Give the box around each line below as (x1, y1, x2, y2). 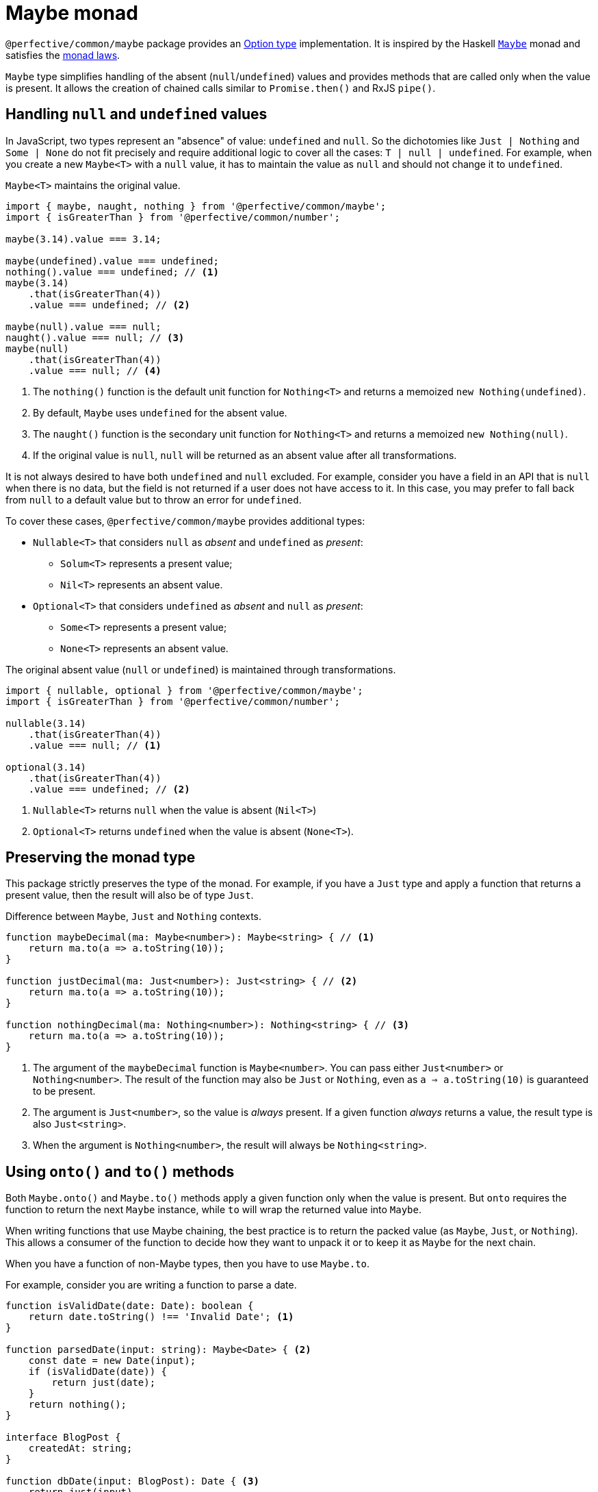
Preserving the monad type (5, 849, 196, 867)
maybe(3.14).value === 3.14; (5, 233, 161, 245)
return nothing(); (28, 1399, 127, 1410)
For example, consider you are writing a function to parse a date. (5, 1279, 297, 1291)
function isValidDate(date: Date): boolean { (5, 1300, 254, 1312)
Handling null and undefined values (5, 105, 268, 123)
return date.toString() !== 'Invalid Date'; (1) (28, 1311, 294, 1323)
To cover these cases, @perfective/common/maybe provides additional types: (5, 514, 365, 527)
